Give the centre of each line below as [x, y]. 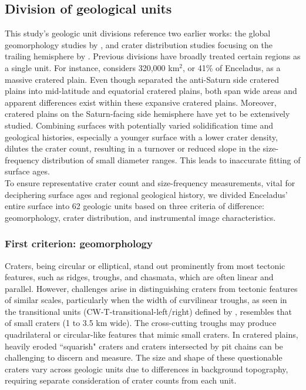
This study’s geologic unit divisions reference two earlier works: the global [138, 33]
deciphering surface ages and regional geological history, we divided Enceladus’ [146, 194]
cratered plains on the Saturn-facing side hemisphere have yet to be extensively [147, 114]
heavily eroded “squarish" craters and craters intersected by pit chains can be [144, 346]
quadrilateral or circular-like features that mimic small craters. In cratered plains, [152, 334]
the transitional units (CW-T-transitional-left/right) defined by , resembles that [149, 311]
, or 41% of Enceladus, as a [232, 67]
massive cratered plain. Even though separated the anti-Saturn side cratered [142, 79]
